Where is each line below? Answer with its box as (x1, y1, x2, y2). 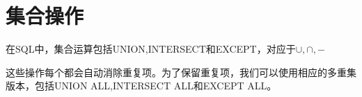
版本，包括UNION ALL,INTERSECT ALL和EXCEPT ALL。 (6, 78, 277, 93)
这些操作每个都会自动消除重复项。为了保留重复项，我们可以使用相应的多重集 (6, 64, 356, 79)
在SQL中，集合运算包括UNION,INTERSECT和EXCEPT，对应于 (6, 42, 296, 56)
